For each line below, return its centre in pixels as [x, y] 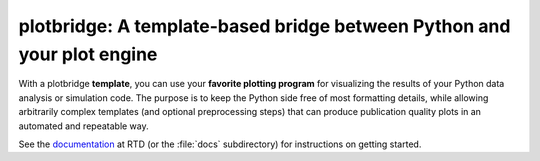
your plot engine [88, 54]
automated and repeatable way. [83, 126]
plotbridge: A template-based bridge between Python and [264, 26]
